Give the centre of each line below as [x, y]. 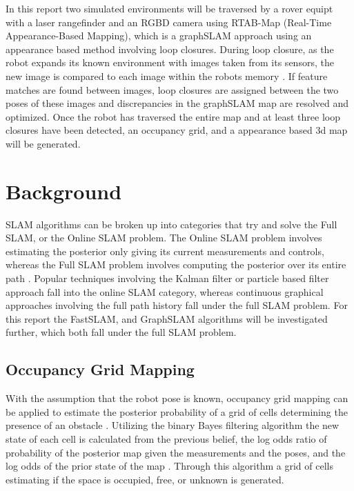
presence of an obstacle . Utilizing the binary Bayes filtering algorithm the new [173, 425]
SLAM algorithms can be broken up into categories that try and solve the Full [171, 224]
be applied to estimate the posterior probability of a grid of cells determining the [177, 411]
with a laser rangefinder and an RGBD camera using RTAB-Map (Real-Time [169, 22]
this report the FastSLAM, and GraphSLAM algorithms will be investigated [167, 318]
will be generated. [43, 143]
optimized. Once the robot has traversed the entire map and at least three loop [173, 116]
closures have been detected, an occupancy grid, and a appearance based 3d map [177, 130]
